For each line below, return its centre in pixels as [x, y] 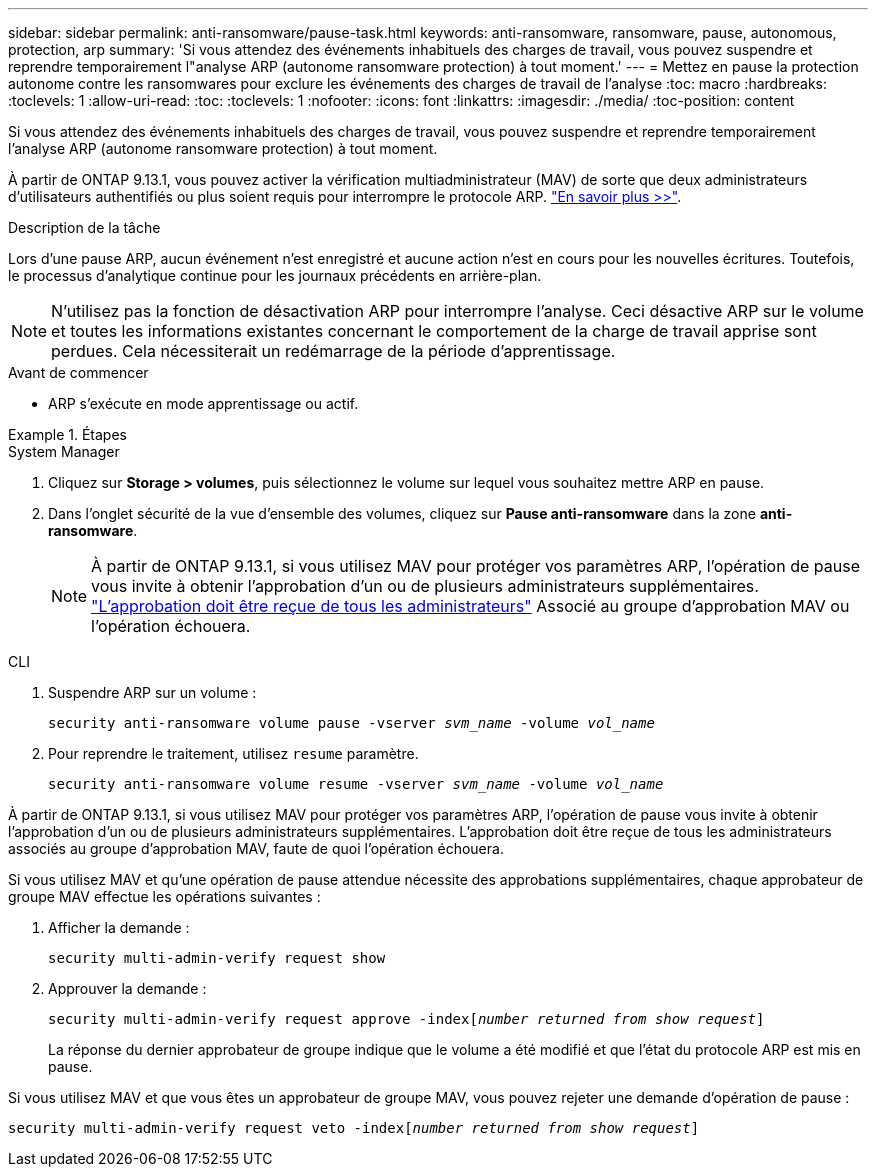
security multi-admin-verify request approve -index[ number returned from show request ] [406, 1019]
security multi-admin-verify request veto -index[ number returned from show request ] [354, 1128]
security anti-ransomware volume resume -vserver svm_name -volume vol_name [356, 784]
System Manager [64, 451]
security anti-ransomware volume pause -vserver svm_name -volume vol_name [351, 723]
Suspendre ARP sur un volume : [152, 692]
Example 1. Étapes [67, 434]
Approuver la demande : [127, 988]
